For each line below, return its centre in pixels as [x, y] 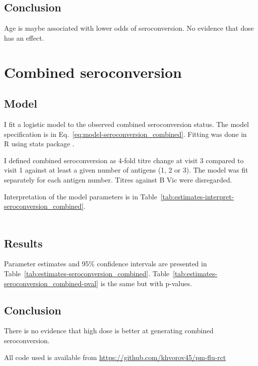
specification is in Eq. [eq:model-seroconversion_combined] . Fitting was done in [126, 134]
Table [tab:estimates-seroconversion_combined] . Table [87, 274]
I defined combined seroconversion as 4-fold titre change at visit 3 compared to [124, 160]
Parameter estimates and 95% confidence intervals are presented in [105, 264]
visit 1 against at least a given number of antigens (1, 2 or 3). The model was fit [126, 170]
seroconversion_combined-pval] [51, 283]
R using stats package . [39, 144]
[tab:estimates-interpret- [197, 196]
